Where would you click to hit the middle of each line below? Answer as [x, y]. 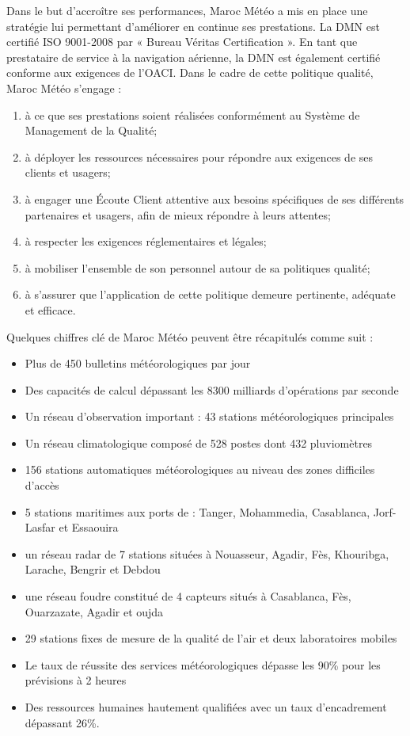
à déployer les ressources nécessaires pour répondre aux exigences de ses [199, 156]
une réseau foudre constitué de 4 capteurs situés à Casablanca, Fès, [188, 596]
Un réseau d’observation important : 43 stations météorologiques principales [209, 416]
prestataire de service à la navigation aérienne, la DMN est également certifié [194, 57]
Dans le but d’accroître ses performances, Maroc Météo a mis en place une [187, 10]
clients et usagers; [68, 172]
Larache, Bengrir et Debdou [93, 569]
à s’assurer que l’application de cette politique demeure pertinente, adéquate [210, 294]
